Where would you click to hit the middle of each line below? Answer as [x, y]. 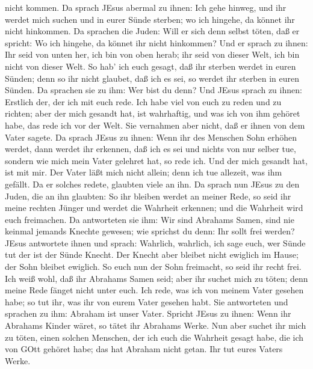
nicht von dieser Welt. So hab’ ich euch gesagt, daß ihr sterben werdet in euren [150, 66]
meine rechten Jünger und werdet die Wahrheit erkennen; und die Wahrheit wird [154, 208]
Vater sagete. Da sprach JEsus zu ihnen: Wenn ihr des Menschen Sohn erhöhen [151, 137]
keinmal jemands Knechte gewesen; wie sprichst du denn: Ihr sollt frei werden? [150, 231]
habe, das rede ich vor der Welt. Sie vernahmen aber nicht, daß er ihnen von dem [155, 125]
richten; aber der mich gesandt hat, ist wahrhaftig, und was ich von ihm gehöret [153, 113]
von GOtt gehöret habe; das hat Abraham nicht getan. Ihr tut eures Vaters [144, 349]
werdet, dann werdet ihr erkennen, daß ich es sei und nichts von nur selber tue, [150, 149]
